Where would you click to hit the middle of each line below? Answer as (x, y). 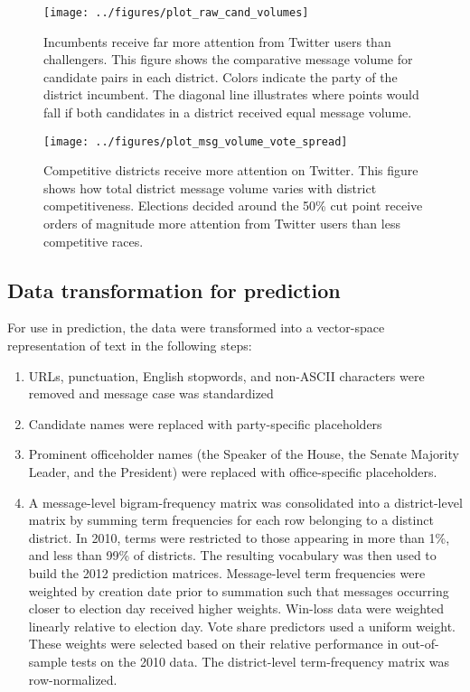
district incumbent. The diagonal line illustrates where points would (231, 94)
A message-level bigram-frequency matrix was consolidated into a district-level (245, 502)
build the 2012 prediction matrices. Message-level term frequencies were (227, 572)
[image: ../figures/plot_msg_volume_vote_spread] (196, 141)
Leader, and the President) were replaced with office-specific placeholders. (233, 472)
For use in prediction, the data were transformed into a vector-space (196, 327)
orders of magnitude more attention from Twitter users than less (222, 224)
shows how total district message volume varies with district (210, 187)
